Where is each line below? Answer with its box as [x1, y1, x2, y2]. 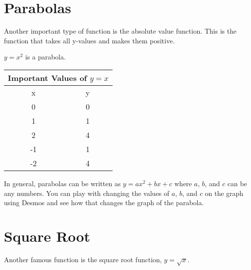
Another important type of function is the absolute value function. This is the [4, 26, 237, 36]
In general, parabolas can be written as [4, 178, 121, 188]
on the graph [205, 188, 244, 198]
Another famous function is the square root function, [4, 254, 162, 264]
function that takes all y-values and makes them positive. [4, 35, 175, 45]
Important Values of [8, 72, 87, 83]
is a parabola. [25, 52, 66, 62]
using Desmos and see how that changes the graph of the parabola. [4, 197, 204, 208]
